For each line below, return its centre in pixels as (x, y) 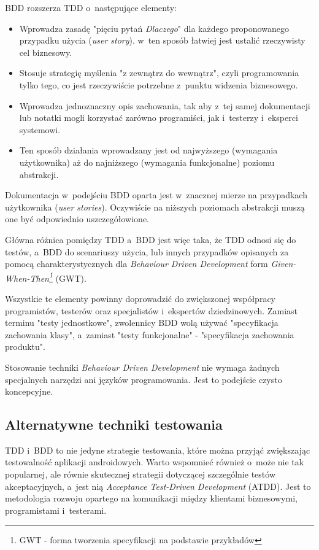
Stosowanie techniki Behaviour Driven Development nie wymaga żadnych (142, 367)
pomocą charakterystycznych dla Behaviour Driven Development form (136, 264)
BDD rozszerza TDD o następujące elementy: (91, 7)
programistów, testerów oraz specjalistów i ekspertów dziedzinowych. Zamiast (151, 310)
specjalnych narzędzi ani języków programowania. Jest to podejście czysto (144, 379)
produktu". (25, 347)
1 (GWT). (67, 277)
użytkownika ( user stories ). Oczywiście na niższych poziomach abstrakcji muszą (155, 207)
